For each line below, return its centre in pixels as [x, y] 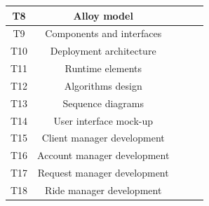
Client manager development [103, 138]
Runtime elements [103, 68]
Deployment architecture [103, 51]
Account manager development [103, 155]
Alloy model [103, 15]
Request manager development [103, 173]
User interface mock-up [103, 120]
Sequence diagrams [103, 103]
